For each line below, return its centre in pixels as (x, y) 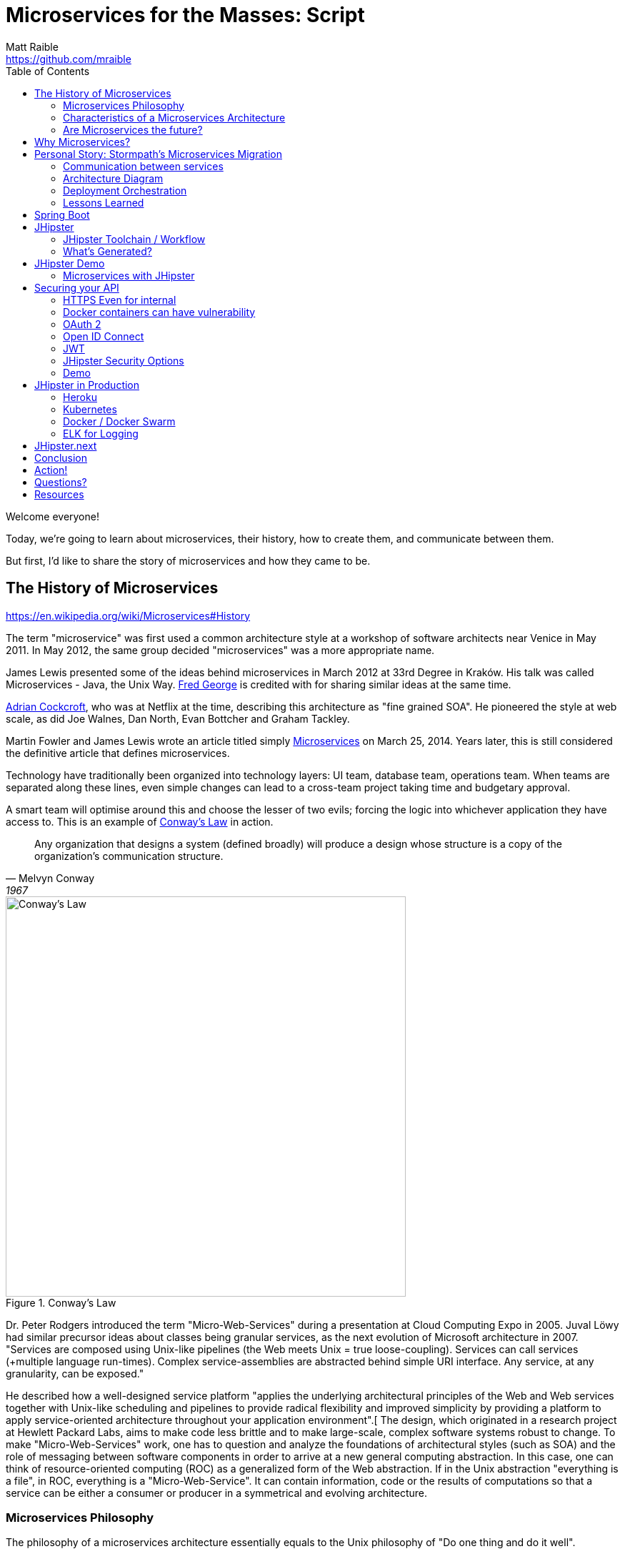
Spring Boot (62, 214)
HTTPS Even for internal (120, 300)
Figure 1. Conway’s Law (61, 1302)
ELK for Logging (101, 433)
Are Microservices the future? (133, 129)
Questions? (61, 482)
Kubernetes (90, 409)
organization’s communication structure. (129, 856)
